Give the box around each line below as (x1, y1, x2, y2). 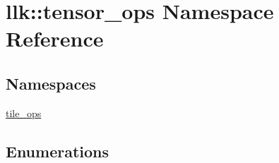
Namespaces (6, 72, 96, 94)
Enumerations (6, 140, 109, 162)
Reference (6, 24, 104, 53)
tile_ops (6, 105, 42, 120)
